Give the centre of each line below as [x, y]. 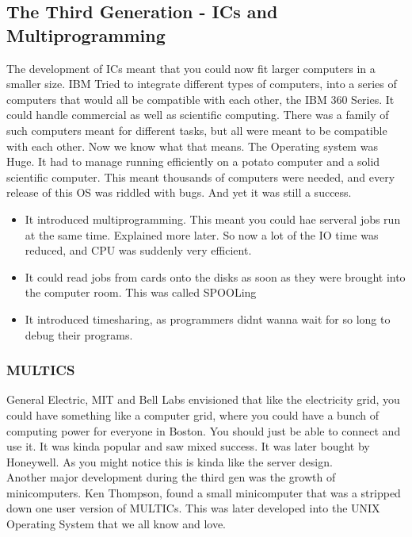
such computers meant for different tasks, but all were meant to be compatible [197, 130]
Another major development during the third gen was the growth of [171, 477]
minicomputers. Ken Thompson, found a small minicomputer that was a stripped [204, 492]
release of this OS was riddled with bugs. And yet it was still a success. [179, 192]
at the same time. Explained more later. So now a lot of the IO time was [202, 234]
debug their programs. [79, 334]
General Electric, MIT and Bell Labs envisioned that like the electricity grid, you [203, 399]
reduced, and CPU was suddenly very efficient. [138, 250]
